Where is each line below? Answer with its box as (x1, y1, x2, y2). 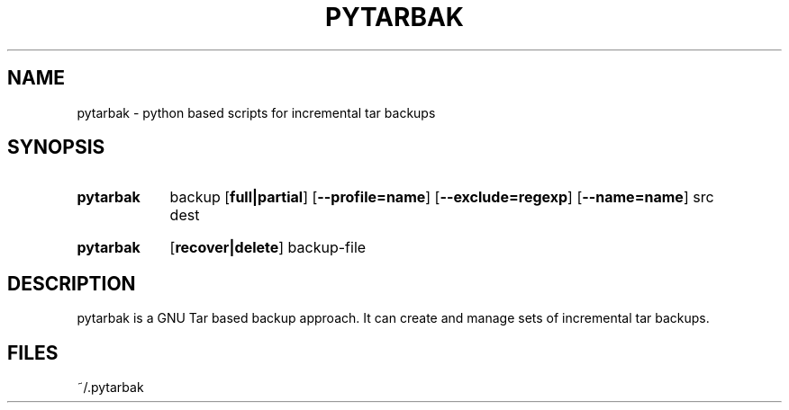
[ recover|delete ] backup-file (169, 238, 367, 257)
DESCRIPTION (7, 272, 136, 295)
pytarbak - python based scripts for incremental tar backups (77, 104, 436, 120)
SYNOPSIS (7, 136, 105, 159)
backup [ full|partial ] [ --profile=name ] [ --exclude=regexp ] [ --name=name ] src (169, 188, 714, 207)
